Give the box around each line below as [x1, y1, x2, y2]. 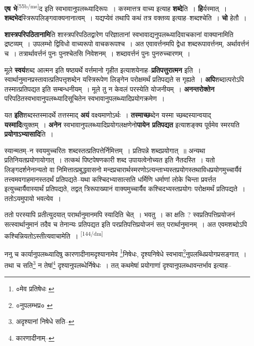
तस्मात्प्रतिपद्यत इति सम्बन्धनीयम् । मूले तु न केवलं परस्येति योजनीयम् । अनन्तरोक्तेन [4, 83, 215, 94]
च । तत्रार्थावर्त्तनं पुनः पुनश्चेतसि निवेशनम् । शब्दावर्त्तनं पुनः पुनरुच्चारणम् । [4, 48, 191, 59]
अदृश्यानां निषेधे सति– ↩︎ [16, 316, 75, 326]
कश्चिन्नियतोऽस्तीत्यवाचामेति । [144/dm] [4, 229, 103, 241]
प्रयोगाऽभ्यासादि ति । [4, 129, 54, 139]
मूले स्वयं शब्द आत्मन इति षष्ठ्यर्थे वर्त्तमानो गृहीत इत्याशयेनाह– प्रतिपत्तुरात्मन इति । [4, 64, 201, 75]
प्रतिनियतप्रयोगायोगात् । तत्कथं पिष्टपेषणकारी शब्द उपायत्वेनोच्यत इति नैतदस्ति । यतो [4, 155, 215, 165]
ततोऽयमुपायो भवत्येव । [4, 193, 61, 203]
